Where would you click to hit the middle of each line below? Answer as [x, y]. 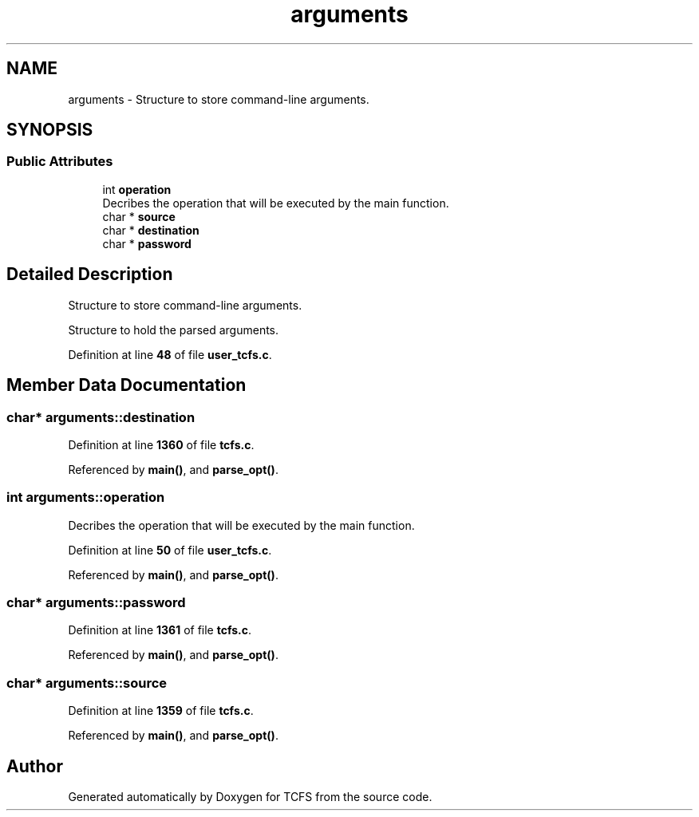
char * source [139, 216]
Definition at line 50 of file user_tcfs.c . [170, 550]
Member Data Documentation [126, 385]
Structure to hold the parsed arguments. [174, 330]
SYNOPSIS [50, 130]
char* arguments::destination [101, 417]
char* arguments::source [87, 683]
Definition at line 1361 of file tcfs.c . [160, 630]
